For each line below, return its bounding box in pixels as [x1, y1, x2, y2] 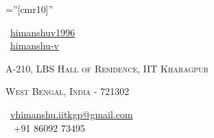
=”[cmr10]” [5, 2, 53, 16]
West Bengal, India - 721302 [5, 84, 130, 98]
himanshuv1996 [10, 25, 75, 39]
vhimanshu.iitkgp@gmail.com [10, 107, 133, 121]
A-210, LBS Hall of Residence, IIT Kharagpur [5, 61, 209, 75]
